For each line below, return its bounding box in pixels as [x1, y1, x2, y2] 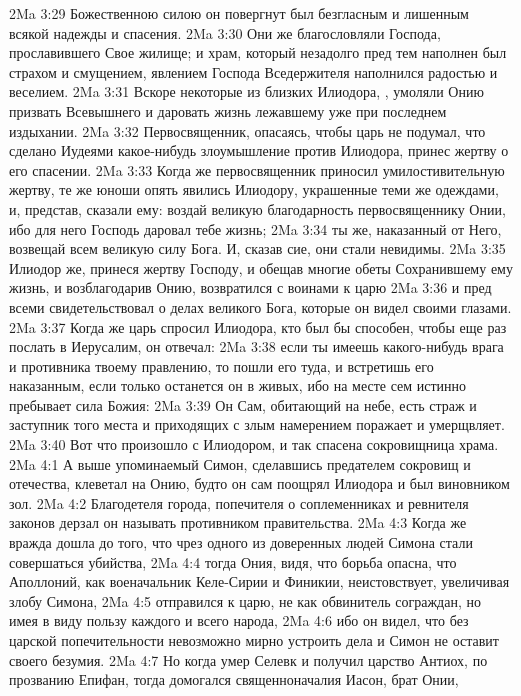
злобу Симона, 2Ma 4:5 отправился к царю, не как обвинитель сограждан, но [9, 590, 481, 611]
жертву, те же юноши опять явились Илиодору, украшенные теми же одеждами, [9, 179, 499, 200]
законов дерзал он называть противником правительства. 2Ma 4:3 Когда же [9, 512, 467, 533]
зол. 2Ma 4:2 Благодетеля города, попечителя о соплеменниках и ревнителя [9, 492, 469, 513]
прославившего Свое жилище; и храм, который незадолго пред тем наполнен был [9, 42, 507, 63]
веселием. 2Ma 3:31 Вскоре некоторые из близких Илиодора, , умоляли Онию [9, 81, 484, 102]
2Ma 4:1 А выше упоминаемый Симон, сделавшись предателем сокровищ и [9, 453, 471, 474]
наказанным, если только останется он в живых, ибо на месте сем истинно [9, 375, 467, 396]
